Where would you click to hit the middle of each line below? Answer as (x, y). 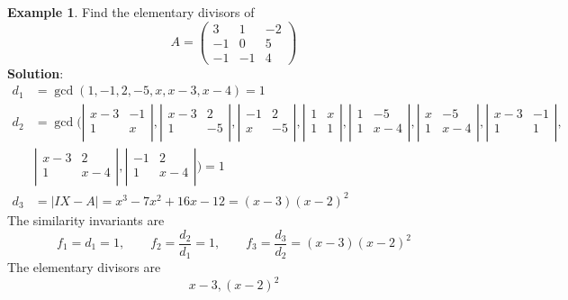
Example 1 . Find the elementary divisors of (131, 12)
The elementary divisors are (84, 267)
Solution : (36, 73)
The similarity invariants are (86, 219)
